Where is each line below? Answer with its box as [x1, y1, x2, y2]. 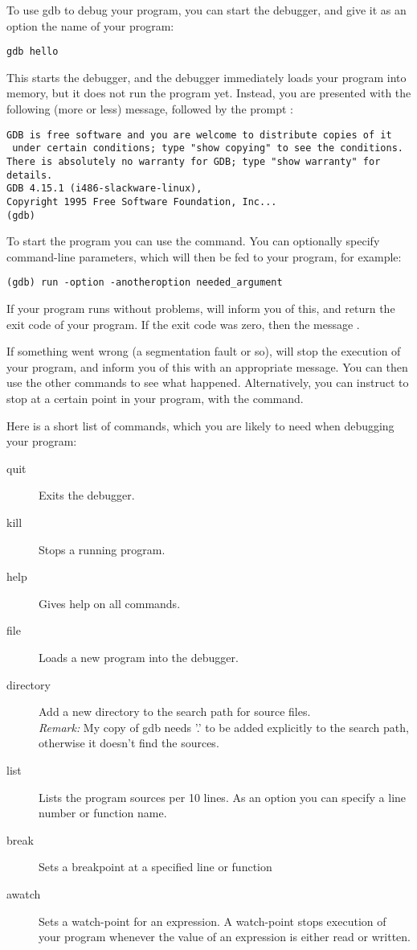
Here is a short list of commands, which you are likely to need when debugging [6, 417, 395, 434]
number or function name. [39, 804, 167, 821]
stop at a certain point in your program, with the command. [6, 390, 304, 407]
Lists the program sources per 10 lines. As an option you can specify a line [39, 788, 407, 805]
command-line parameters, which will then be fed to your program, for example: [6, 248, 402, 265]
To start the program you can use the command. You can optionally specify [6, 232, 380, 249]
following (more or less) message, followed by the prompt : [6, 101, 293, 117]
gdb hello [6, 46, 59, 58]
